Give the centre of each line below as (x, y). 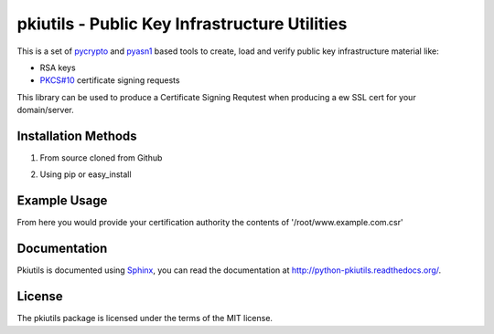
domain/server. (46, 110)
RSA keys (58, 68)
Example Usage (62, 201)
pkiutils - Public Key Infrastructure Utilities (182, 24)
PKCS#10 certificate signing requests (110, 80)
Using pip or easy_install (86, 174)
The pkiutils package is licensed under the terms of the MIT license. (145, 318)
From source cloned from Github (101, 158)
